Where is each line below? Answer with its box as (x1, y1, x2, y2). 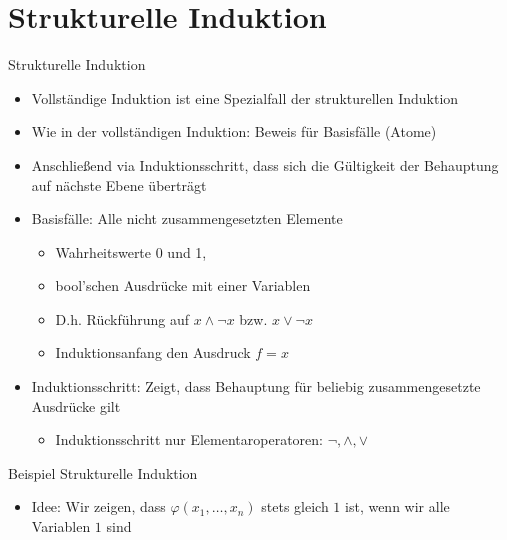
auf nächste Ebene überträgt (31, 174, 207, 195)
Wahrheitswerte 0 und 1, (55, 241, 207, 262)
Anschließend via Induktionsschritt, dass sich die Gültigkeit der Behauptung (31, 154, 499, 175)
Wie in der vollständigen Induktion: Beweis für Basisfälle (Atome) (31, 121, 437, 142)
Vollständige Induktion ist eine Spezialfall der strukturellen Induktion (31, 87, 459, 108)
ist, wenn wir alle (345, 496, 450, 517)
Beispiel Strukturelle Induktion (8, 462, 198, 483)
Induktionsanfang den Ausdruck (55, 342, 251, 363)
